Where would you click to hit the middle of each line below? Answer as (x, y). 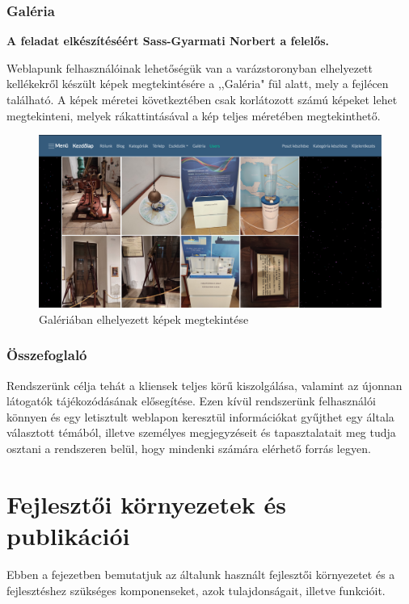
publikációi (68, 535)
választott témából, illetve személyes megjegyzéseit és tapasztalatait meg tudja (201, 432)
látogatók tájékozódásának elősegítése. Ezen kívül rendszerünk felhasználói (191, 401)
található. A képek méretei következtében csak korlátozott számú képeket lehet (202, 99)
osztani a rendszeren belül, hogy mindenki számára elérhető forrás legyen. (189, 449)
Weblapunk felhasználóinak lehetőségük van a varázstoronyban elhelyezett (190, 67)
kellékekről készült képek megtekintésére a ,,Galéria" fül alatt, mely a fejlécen (198, 84)
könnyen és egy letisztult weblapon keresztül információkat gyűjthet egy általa (200, 416)
